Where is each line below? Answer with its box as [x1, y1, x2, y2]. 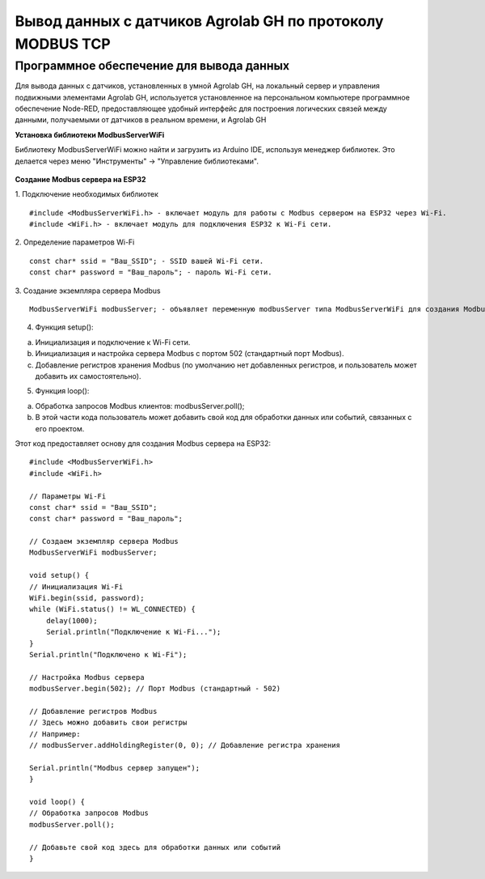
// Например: [29, 729, 81, 738]
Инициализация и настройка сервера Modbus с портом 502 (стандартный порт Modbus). [35, 349, 344, 359]
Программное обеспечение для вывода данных [15, 58, 290, 73]
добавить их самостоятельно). [35, 372, 141, 380]
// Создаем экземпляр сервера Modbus [29, 537, 179, 546]
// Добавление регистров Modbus [29, 707, 158, 716]
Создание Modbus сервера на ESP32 [15, 174, 146, 184]
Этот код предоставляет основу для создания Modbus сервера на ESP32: [15, 438, 271, 448]
